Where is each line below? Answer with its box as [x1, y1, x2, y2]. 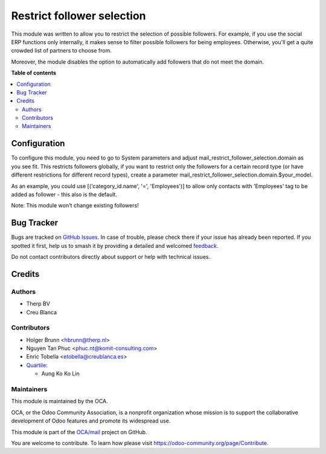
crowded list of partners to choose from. [11, 47, 112, 54]
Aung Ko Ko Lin [41, 370, 80, 377]
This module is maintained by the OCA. [11, 398, 108, 405]
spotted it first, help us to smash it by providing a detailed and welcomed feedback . [11, 242, 219, 249]
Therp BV [26, 300, 51, 308]
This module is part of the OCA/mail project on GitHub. [11, 428, 147, 435]
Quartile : [26, 362, 48, 369]
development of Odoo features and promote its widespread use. [11, 417, 171, 424]
